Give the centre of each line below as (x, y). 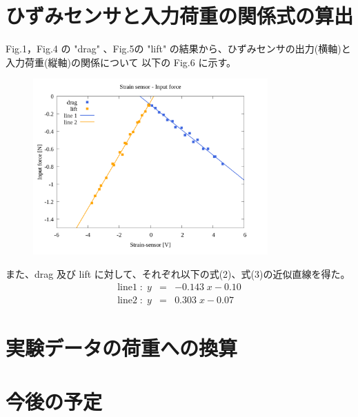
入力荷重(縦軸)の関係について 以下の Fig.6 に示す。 (121, 62)
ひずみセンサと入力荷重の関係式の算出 (180, 16)
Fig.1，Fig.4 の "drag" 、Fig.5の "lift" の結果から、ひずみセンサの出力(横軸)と (178, 49)
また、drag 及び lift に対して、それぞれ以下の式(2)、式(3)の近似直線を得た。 (178, 274)
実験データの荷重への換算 (122, 347)
